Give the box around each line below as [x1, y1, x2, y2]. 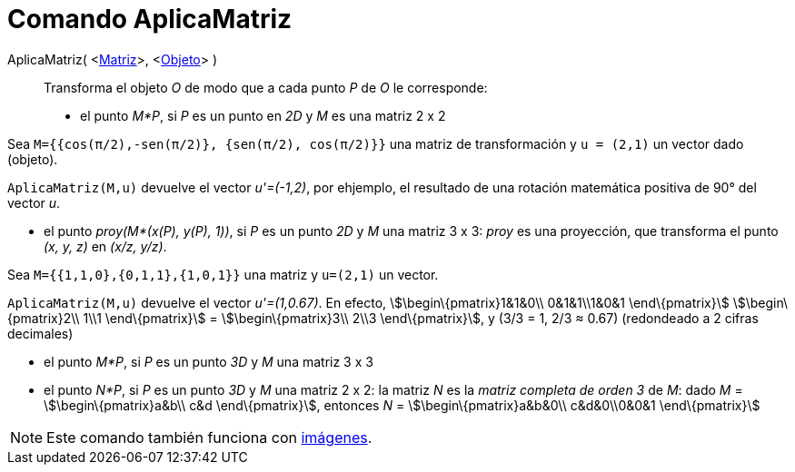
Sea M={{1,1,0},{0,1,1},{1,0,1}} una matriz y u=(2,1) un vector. [7, 266, 439, 282]
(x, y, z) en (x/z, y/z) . [44, 238, 167, 254]
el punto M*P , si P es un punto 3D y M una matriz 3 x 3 [44, 353, 373, 369]
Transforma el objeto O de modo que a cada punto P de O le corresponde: [44, 79, 488, 95]
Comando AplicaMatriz [7, 4, 293, 34]
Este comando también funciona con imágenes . [46, 428, 373, 447]
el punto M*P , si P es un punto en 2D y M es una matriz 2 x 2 [80, 107, 446, 123]
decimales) [7, 325, 74, 341]
